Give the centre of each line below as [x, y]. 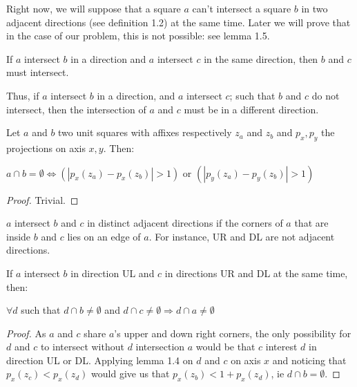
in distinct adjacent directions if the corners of [185, 223]
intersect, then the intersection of [76, 109]
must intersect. [38, 72]
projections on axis [46, 148]
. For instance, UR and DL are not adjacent [242, 236]
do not [326, 95]
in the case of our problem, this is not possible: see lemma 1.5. [138, 36]
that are [311, 223]
